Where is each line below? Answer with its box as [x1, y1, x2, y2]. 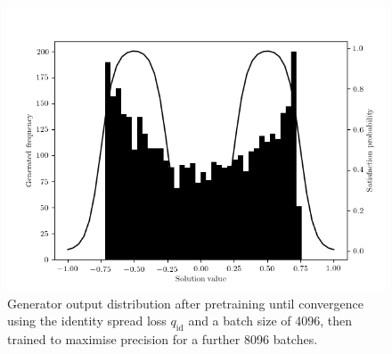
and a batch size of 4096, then [188, 311, 353, 330]
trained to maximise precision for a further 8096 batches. [7, 329, 318, 348]
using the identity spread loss [7, 311, 167, 330]
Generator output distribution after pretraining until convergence [7, 293, 363, 312]
